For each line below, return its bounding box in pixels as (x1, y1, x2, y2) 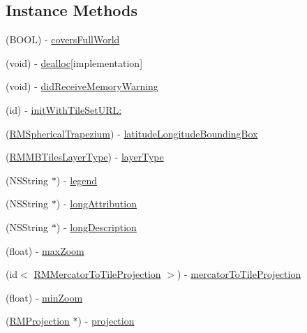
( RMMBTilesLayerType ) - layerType (6, 149, 164, 164)
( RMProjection (6, 313, 70, 328)
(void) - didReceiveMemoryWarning (6, 79, 158, 94)
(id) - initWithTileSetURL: (6, 102, 122, 117)
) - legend (56, 172, 98, 187)
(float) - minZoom (6, 290, 83, 304)
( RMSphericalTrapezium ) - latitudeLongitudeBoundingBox (6, 126, 258, 140)
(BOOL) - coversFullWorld (6, 32, 120, 47)
